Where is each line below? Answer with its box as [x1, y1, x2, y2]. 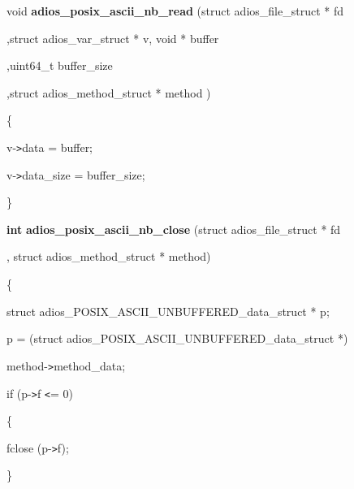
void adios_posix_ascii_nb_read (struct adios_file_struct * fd [6, 2, 343, 19]
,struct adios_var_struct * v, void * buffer [6, 29, 219, 46]
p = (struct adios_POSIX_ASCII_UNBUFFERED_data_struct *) [6, 330, 348, 347]
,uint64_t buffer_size [6, 57, 113, 74]
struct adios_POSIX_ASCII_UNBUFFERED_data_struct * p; [6, 302, 330, 319]
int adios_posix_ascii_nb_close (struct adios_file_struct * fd [6, 220, 341, 237]
